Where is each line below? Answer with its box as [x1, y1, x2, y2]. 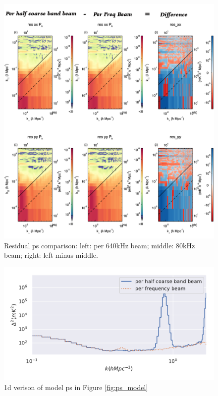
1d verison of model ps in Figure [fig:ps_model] [4, 382, 148, 392]
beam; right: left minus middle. [4, 250, 98, 260]
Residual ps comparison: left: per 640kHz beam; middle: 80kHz [4, 240, 195, 250]
